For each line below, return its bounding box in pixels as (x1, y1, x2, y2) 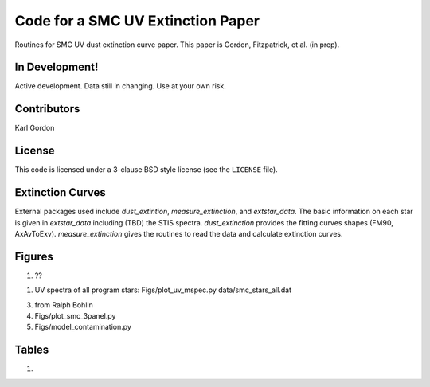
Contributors (14, 102, 80, 115)
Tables (14, 343, 49, 357)
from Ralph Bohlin (34, 299, 93, 310)
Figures (14, 249, 53, 263)
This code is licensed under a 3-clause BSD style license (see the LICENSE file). (14, 165, 278, 174)
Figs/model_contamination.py (34, 322, 131, 332)
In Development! (14, 61, 99, 74)
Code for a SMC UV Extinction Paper (14, 12, 260, 29)
